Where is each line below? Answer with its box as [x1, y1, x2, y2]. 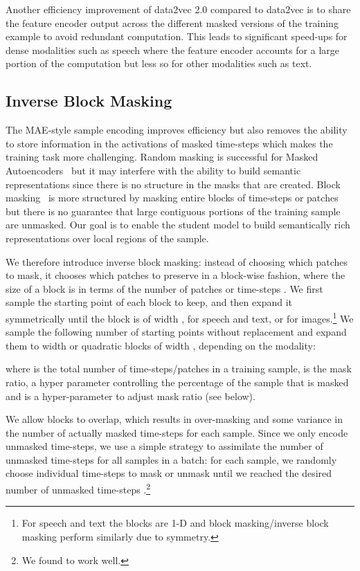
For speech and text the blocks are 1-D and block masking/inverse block [21, 516, 329, 530]
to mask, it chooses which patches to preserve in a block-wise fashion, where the [6, 268, 345, 282]
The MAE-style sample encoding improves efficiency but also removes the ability [6, 123, 348, 137]
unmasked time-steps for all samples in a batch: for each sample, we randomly [6, 452, 337, 466]
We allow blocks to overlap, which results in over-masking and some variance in [6, 412, 343, 426]
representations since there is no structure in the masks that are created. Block [6, 176, 341, 191]
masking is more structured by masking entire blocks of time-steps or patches [6, 190, 339, 205]
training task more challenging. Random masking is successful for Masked [6, 149, 318, 164]
